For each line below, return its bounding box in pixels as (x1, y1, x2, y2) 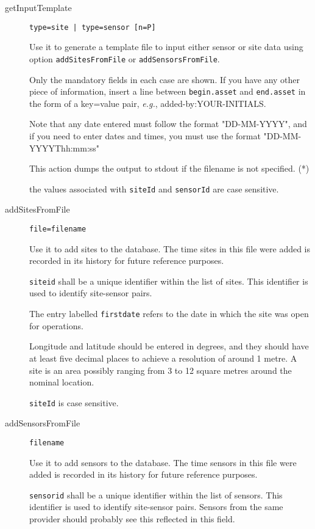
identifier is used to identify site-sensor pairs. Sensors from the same (29, 500, 283, 513)
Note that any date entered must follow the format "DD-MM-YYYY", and (29, 117, 307, 130)
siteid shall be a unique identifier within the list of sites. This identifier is (29, 274, 308, 287)
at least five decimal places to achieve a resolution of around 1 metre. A (29, 351, 297, 364)
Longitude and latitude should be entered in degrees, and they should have (29, 340, 309, 352)
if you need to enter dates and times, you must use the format (29, 129, 261, 142)
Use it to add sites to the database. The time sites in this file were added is (29, 242, 311, 255)
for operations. (29, 319, 83, 332)
